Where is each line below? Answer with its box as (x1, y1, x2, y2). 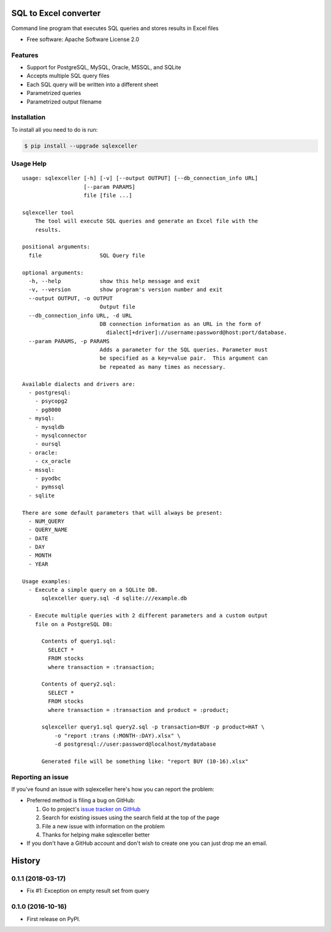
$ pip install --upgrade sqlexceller (24, 142, 138, 150)
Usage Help (11, 159, 47, 168)
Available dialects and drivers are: (22, 381, 136, 387)
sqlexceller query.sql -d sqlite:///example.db (41, 595, 187, 602)
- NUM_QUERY (28, 518, 64, 525)
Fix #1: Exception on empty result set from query (26, 887, 150, 895)
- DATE (28, 535, 48, 542)
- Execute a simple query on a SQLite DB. (28, 586, 159, 594)
